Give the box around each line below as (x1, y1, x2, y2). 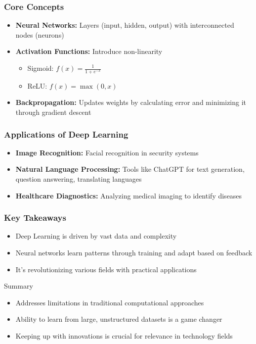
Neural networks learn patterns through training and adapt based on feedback (15, 247, 253, 258)
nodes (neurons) (15, 29, 64, 40)
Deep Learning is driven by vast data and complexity (15, 231, 177, 241)
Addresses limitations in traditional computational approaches (15, 297, 204, 307)
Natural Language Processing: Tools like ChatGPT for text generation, (15, 164, 245, 174)
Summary (4, 281, 33, 291)
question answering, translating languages (15, 174, 142, 184)
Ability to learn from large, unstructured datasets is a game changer (15, 314, 222, 324)
